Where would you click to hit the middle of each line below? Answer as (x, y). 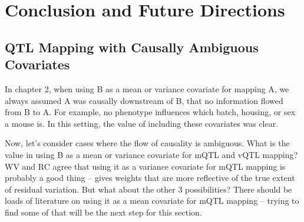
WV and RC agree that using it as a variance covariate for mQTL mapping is (145, 166)
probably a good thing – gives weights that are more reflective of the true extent (150, 178)
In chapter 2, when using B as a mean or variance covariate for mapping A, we (147, 88)
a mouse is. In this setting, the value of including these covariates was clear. (142, 123)
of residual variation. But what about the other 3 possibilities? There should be (148, 189)
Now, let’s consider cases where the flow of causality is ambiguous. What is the (147, 143)
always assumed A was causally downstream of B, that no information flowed (144, 100)
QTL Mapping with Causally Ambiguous (132, 47)
